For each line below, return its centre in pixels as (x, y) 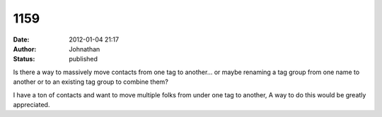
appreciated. (31, 104)
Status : (24, 59)
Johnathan (85, 49)
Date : (21, 39)
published (83, 59)
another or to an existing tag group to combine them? (91, 82)
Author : (25, 49)
